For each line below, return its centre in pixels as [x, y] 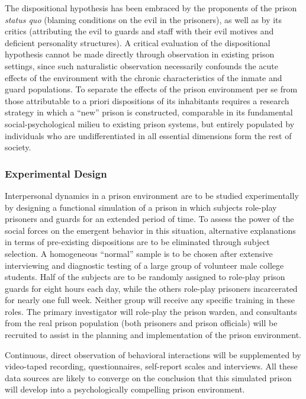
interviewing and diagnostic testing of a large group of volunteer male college [144, 265]
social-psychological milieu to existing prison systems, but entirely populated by [150, 123]
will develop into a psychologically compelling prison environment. [125, 389]
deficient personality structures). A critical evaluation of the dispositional [138, 42]
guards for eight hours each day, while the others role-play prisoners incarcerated [151, 288]
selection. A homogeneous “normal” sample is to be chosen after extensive [139, 253]
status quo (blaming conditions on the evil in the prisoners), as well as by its [144, 19]
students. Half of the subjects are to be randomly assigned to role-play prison [145, 277]
